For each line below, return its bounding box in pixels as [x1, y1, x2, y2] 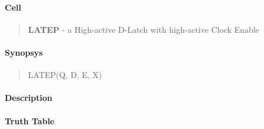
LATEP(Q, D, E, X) [28, 69, 102, 81]
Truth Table [5, 114, 55, 127]
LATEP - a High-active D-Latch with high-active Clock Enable [28, 23, 259, 35]
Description [5, 91, 53, 104]
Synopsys [5, 46, 43, 58]
